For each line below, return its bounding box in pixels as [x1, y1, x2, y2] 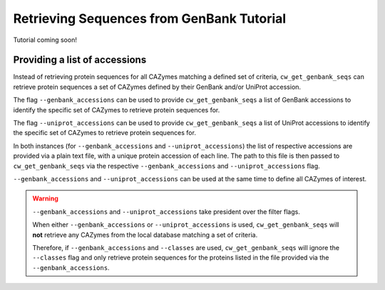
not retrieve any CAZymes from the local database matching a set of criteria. [32, 230, 258, 239]
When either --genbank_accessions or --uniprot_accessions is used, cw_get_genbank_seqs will [32, 220, 339, 229]
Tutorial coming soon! [13, 36, 78, 44]
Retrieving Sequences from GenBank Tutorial [13, 11, 287, 26]
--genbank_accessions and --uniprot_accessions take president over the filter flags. [32, 207, 301, 216]
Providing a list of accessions [13, 54, 147, 66]
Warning [32, 194, 58, 203]
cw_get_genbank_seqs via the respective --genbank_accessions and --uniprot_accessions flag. [13, 161, 320, 170]
